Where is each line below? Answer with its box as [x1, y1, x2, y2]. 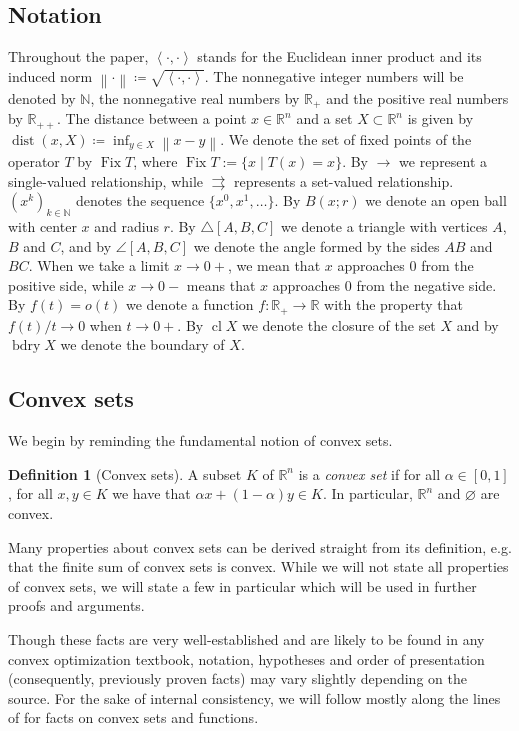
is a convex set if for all [298, 463, 441, 484]
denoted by [8, 87, 76, 108]
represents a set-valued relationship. [234, 170, 454, 191]
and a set [296, 108, 353, 129]
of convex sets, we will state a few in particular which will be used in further [8, 575, 477, 596]
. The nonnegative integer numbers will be [204, 65, 464, 86]
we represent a [399, 151, 488, 172]
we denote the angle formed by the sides [193, 235, 440, 256]
